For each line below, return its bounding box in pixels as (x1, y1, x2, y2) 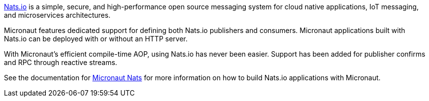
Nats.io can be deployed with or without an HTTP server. (4, 34, 188, 43)
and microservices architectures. (4, 11, 111, 19)
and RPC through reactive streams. (4, 58, 117, 67)
